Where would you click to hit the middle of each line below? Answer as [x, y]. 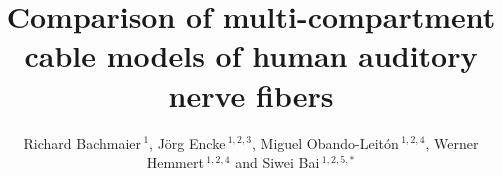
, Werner [452, 142]
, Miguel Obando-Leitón [325, 142]
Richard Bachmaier [82, 142]
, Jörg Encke [187, 142]
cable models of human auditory [251, 55]
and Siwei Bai [277, 162]
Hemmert [175, 162]
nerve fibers [251, 94]
